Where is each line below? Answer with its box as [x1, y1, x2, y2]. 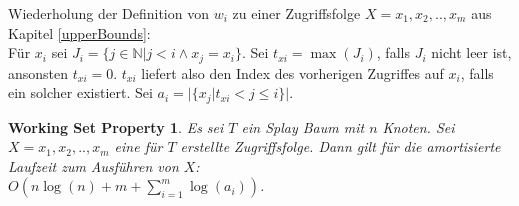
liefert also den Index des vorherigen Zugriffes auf [141, 62, 444, 83]
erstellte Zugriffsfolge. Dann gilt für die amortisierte [180, 136, 501, 157]
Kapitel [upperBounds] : [8, 22, 151, 43]
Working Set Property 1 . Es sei [8, 116, 224, 137]
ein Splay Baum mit [241, 116, 365, 137]
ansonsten [8, 62, 69, 83]
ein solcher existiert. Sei [8, 82, 153, 103]
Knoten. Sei [382, 116, 455, 137]
